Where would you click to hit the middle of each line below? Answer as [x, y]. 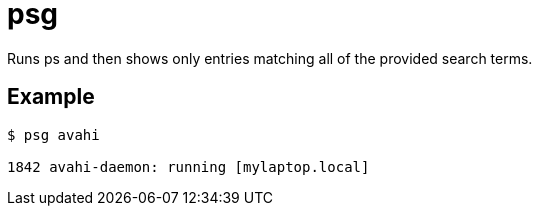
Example [51, 97]
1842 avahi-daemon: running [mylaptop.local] [188, 166]
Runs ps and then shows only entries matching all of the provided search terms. [270, 58]
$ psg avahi [53, 134]
